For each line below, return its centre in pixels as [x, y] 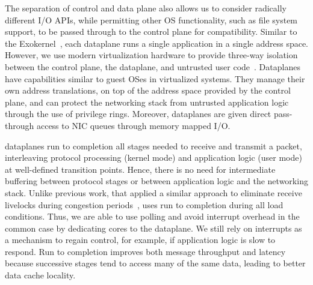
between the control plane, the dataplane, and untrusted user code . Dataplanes [153, 66]
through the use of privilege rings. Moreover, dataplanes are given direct [138, 114]
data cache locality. [40, 275]
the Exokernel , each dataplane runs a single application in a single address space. [157, 43]
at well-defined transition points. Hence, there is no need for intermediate [140, 169]
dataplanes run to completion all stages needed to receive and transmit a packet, [153, 145]
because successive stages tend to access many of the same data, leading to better [155, 263]
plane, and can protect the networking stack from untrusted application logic [147, 102]
